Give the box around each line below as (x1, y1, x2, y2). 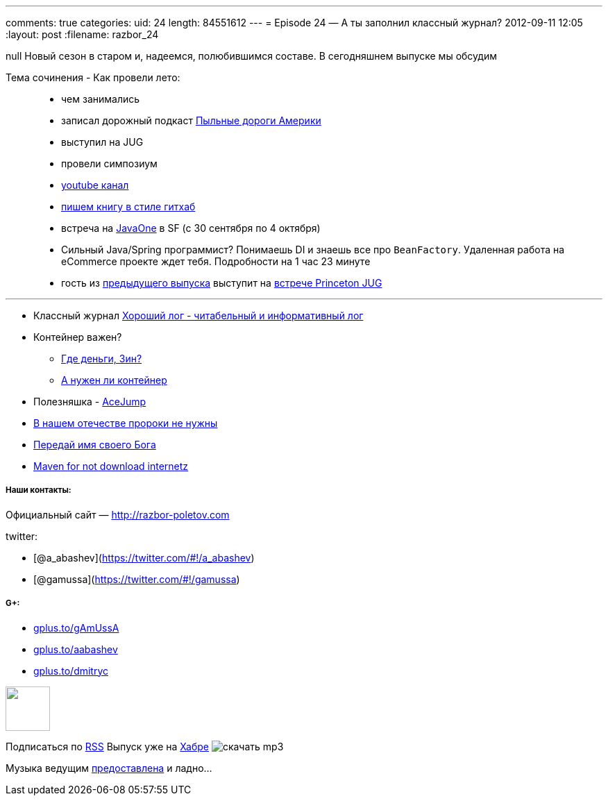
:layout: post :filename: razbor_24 (6, 28, 159, 40)
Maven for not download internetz (33, 460, 189, 472)
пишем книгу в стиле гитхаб (61, 201, 196, 212)
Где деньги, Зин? (61, 353, 142, 364)
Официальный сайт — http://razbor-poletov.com (6, 508, 230, 521)
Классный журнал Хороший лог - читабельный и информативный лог (33, 310, 364, 321)
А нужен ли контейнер (61, 374, 167, 386)
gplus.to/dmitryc (33, 664, 109, 677)
